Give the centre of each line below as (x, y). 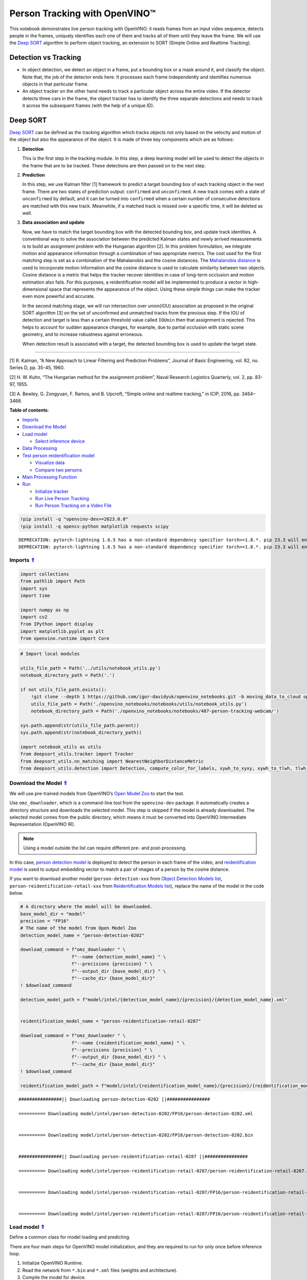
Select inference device (60, 441)
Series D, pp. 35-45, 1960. (37, 368)
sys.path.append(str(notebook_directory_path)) (81, 733)
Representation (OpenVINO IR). (42, 824)
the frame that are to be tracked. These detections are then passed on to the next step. (114, 165)
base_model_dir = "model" (53, 914)
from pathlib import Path (53, 581)
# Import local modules (50, 654)
